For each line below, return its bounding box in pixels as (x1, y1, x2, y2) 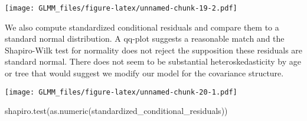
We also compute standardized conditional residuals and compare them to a (5, 21, 279, 33)
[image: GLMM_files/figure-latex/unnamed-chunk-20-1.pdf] (5, 88, 237, 96)
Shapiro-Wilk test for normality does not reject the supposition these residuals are (5, 43, 303, 56)
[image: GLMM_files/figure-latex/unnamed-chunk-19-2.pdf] (5, 4, 237, 12)
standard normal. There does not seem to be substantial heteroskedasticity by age (5, 55, 301, 68)
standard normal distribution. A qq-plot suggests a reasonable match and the (5, 32, 285, 45)
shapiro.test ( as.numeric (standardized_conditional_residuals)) (5, 105, 228, 117)
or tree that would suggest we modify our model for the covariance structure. (5, 67, 284, 79)
